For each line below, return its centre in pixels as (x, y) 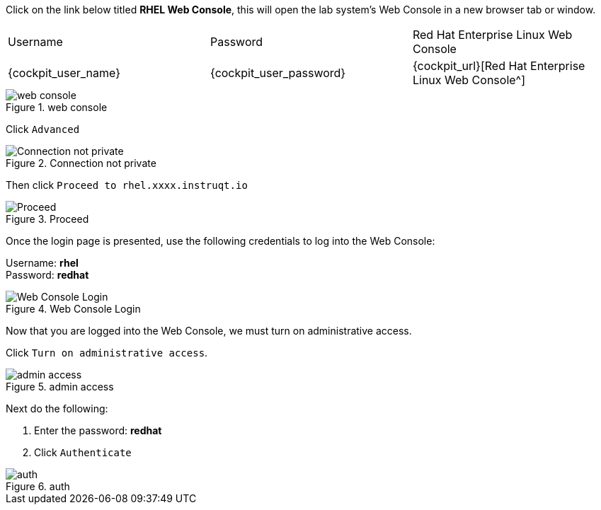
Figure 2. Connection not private (81, 163)
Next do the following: (57, 408)
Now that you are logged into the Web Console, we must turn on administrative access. (209, 331)
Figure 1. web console (57, 107)
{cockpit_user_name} (64, 73)
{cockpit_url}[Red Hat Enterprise (499, 66)
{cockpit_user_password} (278, 73)
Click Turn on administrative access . (107, 353)
